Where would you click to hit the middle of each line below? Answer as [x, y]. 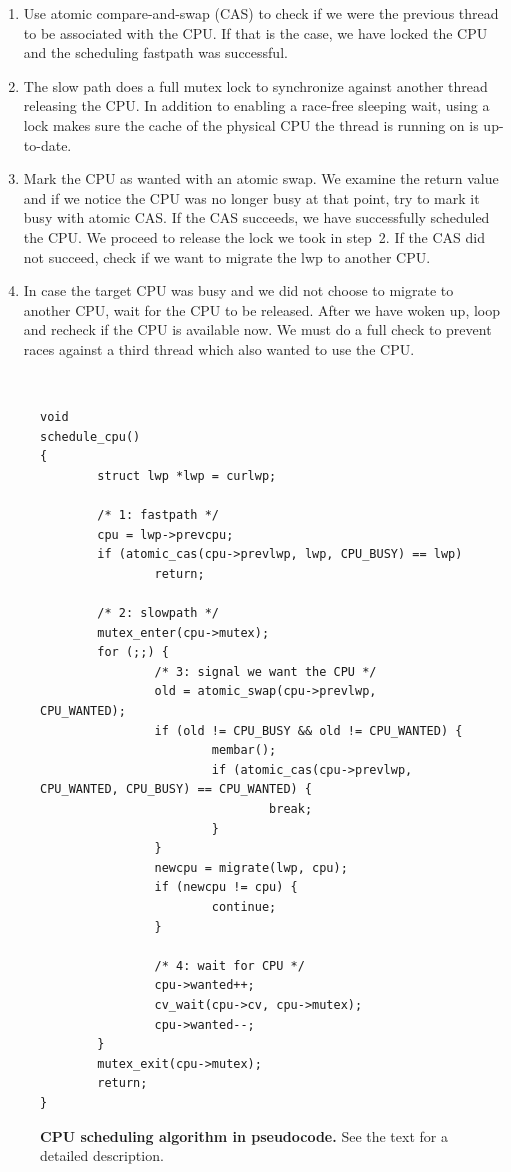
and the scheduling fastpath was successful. [155, 52]
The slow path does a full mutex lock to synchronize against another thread [255, 85]
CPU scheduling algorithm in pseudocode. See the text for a [244, 1135]
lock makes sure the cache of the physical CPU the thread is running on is [251, 124]
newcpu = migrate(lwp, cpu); [251, 867]
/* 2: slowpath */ [158, 613]
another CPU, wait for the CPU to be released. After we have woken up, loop [262, 309]
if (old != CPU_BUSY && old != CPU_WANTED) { [308, 730]
